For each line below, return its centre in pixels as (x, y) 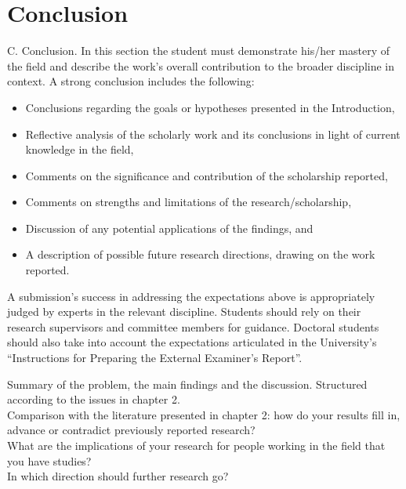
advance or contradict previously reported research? (131, 430)
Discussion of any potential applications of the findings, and (169, 228)
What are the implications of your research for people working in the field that (196, 445)
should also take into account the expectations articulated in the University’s (192, 342)
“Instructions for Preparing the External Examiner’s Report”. (155, 358)
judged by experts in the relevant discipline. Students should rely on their (184, 312)
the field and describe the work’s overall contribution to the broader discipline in (201, 65)
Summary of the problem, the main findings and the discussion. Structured (187, 384)
